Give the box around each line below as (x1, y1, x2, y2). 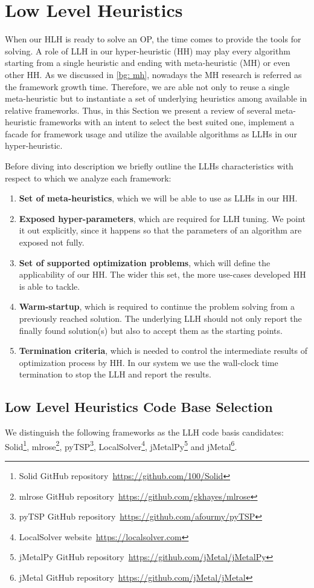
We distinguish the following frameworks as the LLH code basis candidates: (5, 426, 284, 439)
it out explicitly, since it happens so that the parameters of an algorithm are (19, 224, 302, 237)
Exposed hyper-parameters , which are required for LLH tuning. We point (19, 212, 306, 224)
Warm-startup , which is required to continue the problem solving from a (19, 300, 295, 313)
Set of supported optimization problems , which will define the (19, 256, 271, 269)
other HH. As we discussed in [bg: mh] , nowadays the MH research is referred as (5, 68, 302, 80)
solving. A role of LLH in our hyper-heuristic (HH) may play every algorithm (5, 44, 290, 57)
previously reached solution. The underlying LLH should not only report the (19, 312, 302, 324)
